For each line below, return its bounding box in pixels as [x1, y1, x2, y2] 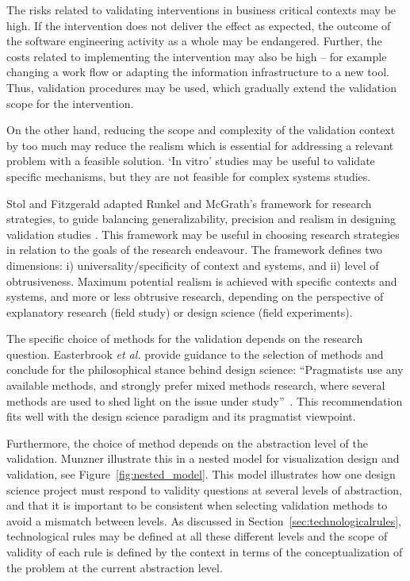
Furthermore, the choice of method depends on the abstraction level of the [6, 434, 368, 451]
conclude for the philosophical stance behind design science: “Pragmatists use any [6, 361, 404, 378]
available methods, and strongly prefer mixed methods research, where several [6, 377, 385, 394]
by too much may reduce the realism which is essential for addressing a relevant [6, 137, 394, 153]
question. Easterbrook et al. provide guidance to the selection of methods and [6, 345, 384, 362]
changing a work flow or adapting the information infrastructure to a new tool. [6, 63, 389, 80]
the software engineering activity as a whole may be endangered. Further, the [6, 33, 382, 49]
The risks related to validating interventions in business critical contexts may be [6, 2, 397, 17]
